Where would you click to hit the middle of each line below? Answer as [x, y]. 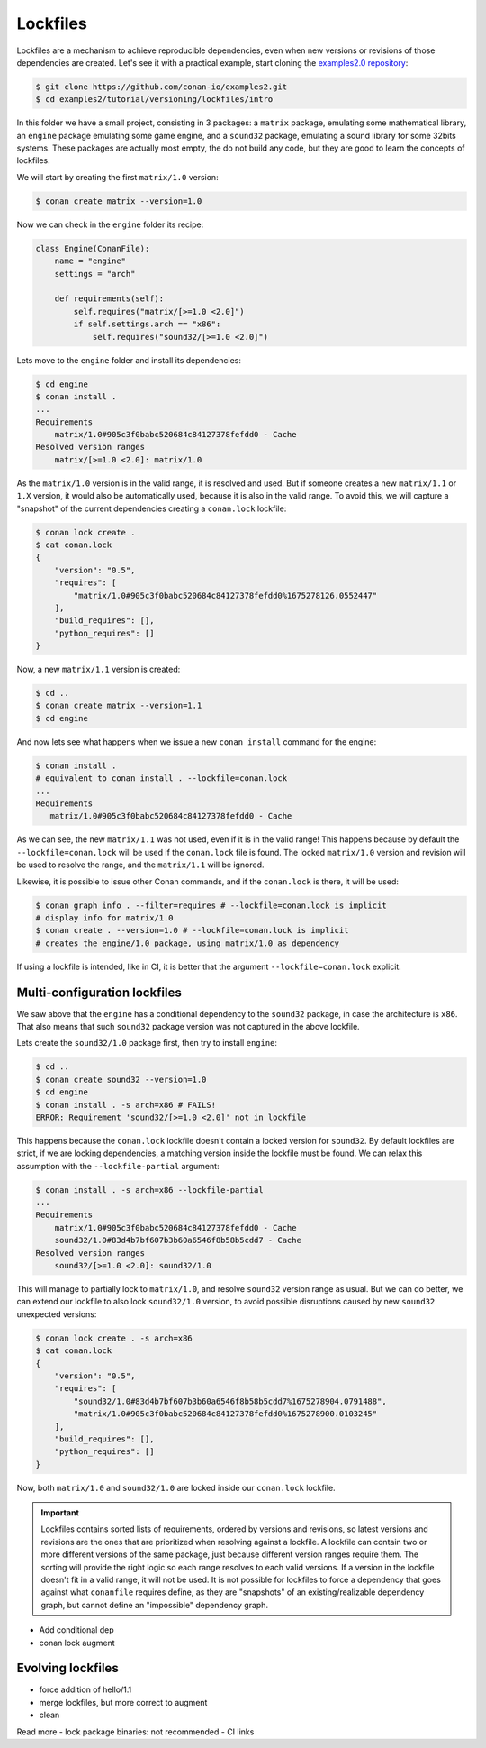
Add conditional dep [76, 1630]
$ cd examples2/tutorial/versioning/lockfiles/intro [154, 100]
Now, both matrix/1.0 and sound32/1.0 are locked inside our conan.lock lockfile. [176, 1487]
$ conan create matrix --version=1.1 [119, 706]
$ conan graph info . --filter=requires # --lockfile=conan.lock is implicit [211, 905]
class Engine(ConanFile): [93, 248]
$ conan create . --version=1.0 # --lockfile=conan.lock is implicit [192, 930]
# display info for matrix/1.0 [105, 918]
